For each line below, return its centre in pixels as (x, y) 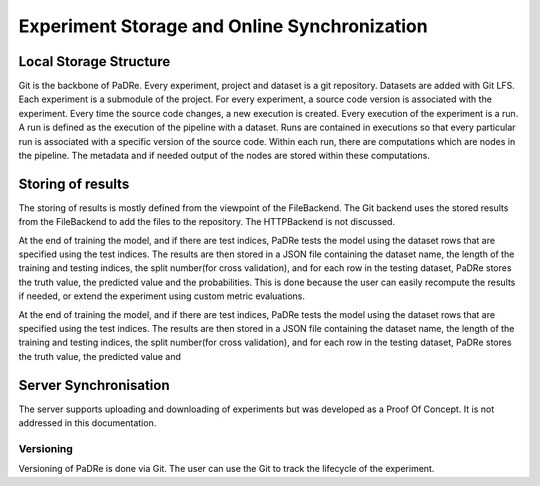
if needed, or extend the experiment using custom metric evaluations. (161, 296)
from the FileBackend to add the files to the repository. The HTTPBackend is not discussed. (206, 222)
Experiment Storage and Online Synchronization (223, 26)
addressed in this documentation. (87, 423)
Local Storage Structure (94, 61)
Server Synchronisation (94, 385)
